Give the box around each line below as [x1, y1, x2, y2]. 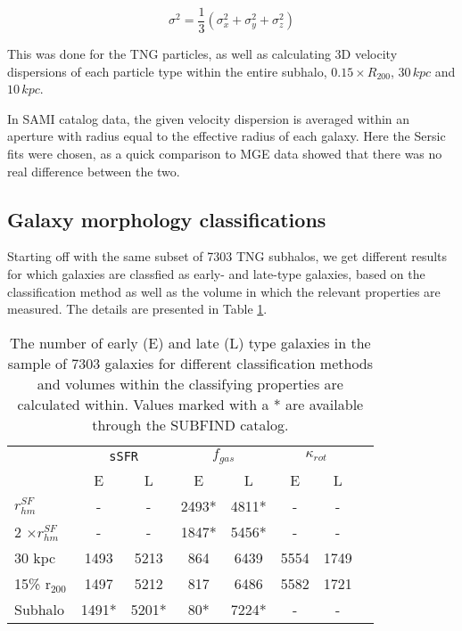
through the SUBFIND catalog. [92, 414, 289, 435]
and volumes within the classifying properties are [37, 373, 343, 394]
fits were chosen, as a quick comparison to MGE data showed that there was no [7, 144, 442, 163]
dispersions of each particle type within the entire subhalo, [7, 61, 327, 80]
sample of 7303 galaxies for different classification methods [7, 352, 374, 373]
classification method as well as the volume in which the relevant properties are [7, 282, 441, 300]
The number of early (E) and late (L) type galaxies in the [10, 332, 371, 353]
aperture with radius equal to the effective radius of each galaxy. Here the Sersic [7, 127, 446, 145]
